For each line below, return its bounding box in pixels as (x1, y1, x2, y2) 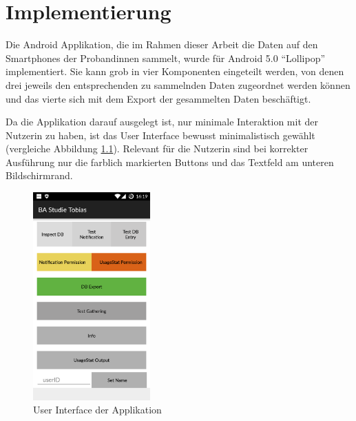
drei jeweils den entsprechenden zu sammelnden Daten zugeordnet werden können (6, 77, 350, 92)
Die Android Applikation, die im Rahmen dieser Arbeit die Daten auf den (6, 37, 318, 52)
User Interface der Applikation (33, 402, 162, 417)
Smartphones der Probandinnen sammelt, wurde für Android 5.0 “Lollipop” (6, 50, 326, 65)
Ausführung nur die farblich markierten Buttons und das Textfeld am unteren (6, 154, 334, 169)
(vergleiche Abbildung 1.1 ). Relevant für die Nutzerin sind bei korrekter (6, 141, 308, 156)
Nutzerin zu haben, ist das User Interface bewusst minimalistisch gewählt (6, 127, 315, 142)
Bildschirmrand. (6, 168, 73, 183)
